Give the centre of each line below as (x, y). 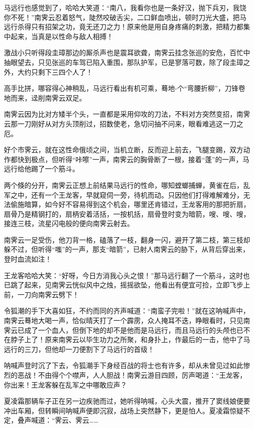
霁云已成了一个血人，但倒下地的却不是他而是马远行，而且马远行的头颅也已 (124, 330)
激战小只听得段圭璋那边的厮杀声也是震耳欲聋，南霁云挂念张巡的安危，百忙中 (127, 52)
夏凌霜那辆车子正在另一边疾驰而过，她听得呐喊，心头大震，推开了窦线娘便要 (127, 401)
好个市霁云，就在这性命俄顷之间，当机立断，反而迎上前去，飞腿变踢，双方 (124, 150)
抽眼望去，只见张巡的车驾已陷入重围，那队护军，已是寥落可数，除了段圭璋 (124, 62)
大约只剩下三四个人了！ (55, 71)
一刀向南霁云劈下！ (48, 294)
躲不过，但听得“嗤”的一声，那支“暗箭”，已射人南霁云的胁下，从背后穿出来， (127, 249)
